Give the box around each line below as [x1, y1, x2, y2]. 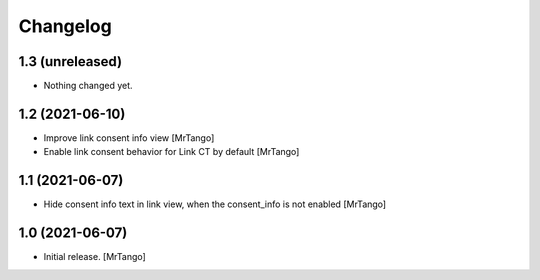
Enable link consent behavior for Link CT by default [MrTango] [43, 146, 300, 158]
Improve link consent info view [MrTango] [43, 131, 215, 144]
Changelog [18, 15, 112, 37]
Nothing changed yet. [43, 80, 134, 92]
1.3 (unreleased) [18, 53, 123, 70]
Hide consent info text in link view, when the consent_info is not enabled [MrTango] [43, 198, 387, 210]
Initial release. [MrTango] [43, 251, 147, 263]
